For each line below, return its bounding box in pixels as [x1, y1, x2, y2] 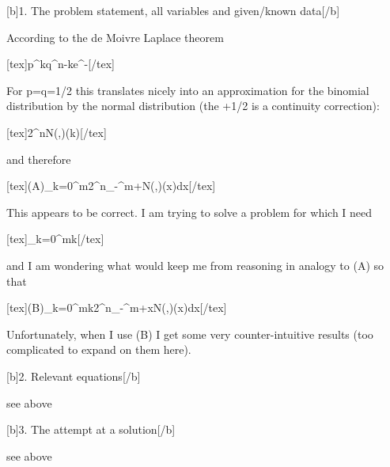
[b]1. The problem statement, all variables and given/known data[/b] [6, 2, 340, 18]
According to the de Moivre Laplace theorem [6, 28, 224, 45]
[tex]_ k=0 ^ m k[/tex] [6, 230, 104, 247]
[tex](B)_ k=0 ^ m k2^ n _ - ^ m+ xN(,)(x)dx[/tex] [6, 299, 227, 316]
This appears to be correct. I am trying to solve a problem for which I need [6, 203, 373, 220]
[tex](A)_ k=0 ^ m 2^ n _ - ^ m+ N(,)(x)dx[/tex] [6, 177, 216, 194]
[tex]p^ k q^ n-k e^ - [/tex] [6, 55, 115, 72]
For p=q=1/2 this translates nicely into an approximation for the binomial [6, 82, 369, 98]
